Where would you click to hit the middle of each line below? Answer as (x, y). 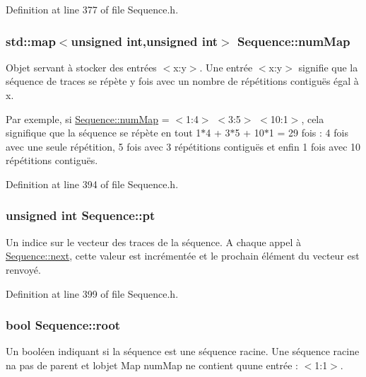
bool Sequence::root (63, 325)
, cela (313, 118)
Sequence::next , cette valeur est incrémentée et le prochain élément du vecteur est (183, 256)
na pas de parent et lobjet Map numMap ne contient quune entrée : (152, 365)
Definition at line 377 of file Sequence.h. (92, 9)
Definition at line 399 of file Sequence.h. (92, 293)
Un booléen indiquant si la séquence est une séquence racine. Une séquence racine (183, 351)
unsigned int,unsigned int (144, 41)
